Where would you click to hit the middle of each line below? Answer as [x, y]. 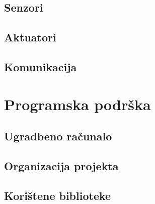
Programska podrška [77, 104]
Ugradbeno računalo [58, 136]
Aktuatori [30, 37]
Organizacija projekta [61, 165]
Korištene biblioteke [58, 195]
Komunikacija [41, 66]
